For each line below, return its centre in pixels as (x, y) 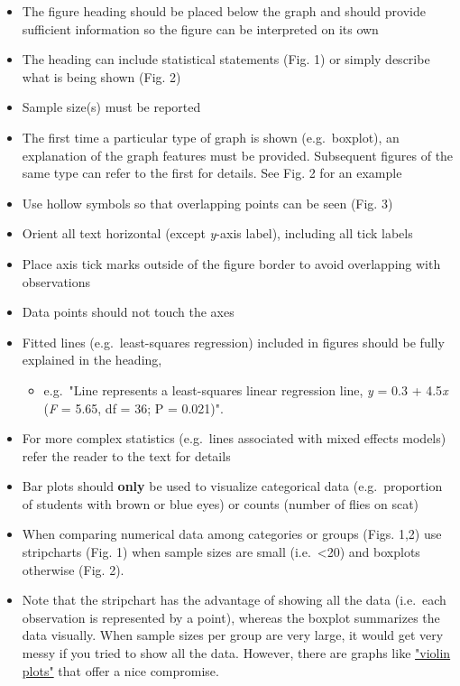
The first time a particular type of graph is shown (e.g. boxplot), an (211, 137)
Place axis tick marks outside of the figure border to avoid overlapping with (231, 263)
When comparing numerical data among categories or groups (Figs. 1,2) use (232, 534)
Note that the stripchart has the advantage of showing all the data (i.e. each (234, 600)
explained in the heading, (92, 360)
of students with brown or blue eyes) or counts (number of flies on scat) (221, 503)
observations (56, 281)
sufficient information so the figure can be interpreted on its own (200, 28)
